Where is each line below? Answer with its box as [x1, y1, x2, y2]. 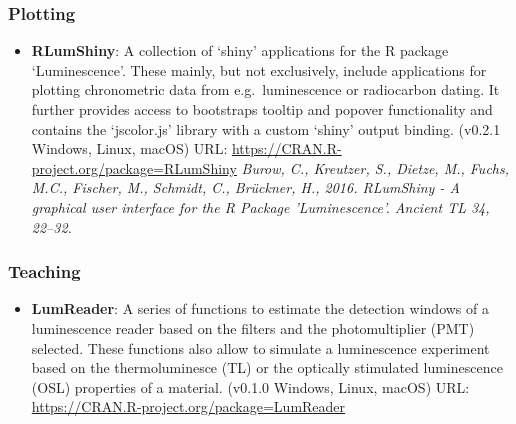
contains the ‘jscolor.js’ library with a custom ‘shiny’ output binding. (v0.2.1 [31, 118, 501, 139]
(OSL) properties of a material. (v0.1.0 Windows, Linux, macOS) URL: [31, 376, 470, 397]
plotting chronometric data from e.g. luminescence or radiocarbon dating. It [31, 79, 500, 100]
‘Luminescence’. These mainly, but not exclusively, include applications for [31, 59, 487, 80]
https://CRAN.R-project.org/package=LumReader [31, 396, 346, 417]
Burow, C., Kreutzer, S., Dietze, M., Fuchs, [241, 157, 510, 178]
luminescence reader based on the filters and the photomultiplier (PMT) [31, 317, 475, 338]
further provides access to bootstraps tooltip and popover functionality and [31, 99, 493, 119]
